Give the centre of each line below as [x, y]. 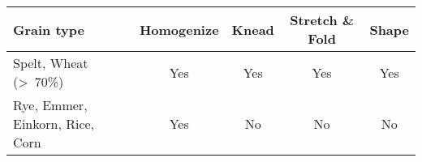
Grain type [49, 29]
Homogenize [179, 29]
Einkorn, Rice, [54, 124]
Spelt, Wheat [51, 63]
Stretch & [322, 20]
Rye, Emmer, [50, 105]
